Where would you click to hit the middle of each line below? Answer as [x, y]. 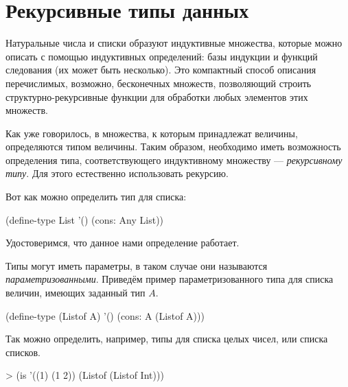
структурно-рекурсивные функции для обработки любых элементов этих [157, 96]
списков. [23, 352]
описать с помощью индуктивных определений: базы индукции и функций [162, 56]
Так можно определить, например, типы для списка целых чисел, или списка [167, 339]
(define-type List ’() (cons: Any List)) [85, 219]
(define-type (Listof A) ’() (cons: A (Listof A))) [105, 315]
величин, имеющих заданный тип [76, 293]
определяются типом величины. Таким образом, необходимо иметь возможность [173, 146]
